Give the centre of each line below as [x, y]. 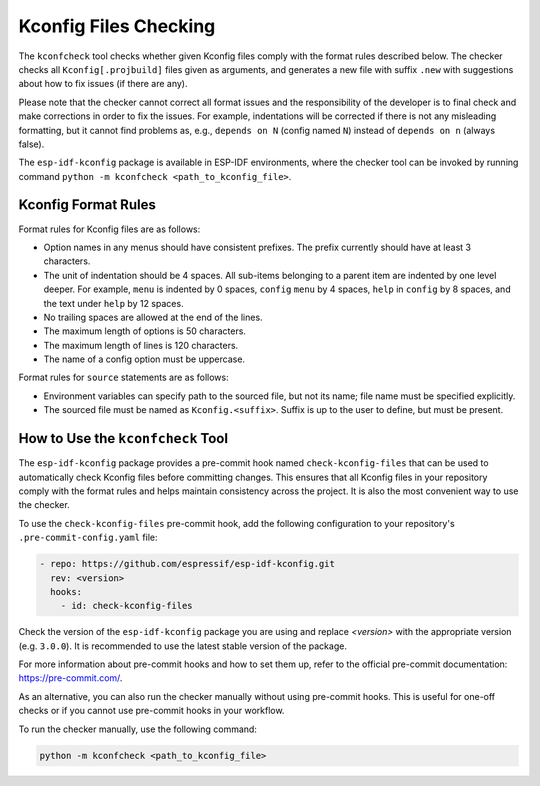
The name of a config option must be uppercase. [144, 359]
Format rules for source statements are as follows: [123, 377]
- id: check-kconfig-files [127, 606]
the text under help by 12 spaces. [113, 303]
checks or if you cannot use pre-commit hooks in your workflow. [151, 711]
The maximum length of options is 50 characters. [145, 331]
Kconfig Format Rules [87, 205]
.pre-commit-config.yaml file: [88, 537]
